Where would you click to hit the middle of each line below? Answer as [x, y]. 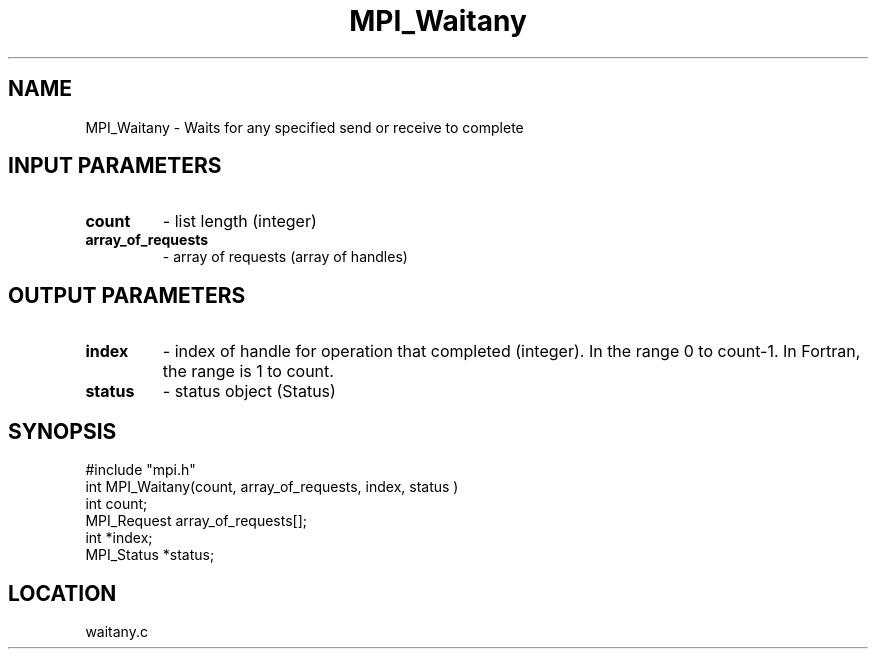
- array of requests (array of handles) [285, 257]
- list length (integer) [239, 221]
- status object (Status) [249, 391]
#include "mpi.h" [140, 470]
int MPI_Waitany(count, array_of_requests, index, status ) [272, 487]
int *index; [119, 538]
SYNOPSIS [62, 431]
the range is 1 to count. [248, 371]
